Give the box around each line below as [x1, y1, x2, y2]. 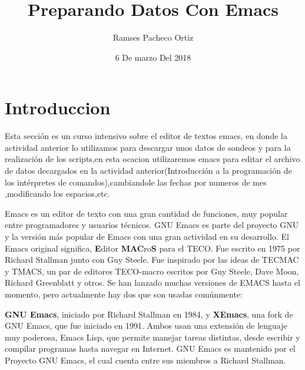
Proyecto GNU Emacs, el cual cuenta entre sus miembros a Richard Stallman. [5, 354, 286, 366]
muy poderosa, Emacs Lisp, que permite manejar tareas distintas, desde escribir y [5, 331, 300, 343]
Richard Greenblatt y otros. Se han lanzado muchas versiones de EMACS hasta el [5, 276, 300, 289]
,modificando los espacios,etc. [5, 187, 110, 200]
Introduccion [5, 95, 111, 120]
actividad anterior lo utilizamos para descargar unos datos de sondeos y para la [5, 141, 291, 153]
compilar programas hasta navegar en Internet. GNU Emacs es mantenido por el [5, 342, 296, 355]
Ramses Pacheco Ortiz [112, 31, 194, 44]
